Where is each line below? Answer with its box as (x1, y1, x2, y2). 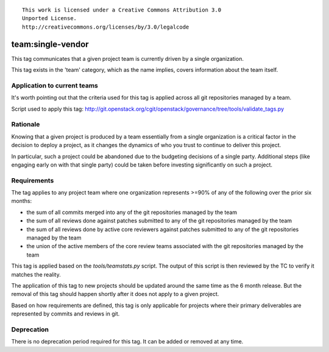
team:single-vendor (11, 39, 89, 49)
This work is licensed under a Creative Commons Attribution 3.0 (22, 7, 222, 13)
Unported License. (22, 15, 77, 22)
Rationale (11, 120, 40, 129)
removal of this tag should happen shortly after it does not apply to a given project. (11, 291, 219, 298)
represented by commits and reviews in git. (11, 310, 120, 317)
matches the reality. (11, 271, 61, 278)
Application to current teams (11, 81, 99, 89)
